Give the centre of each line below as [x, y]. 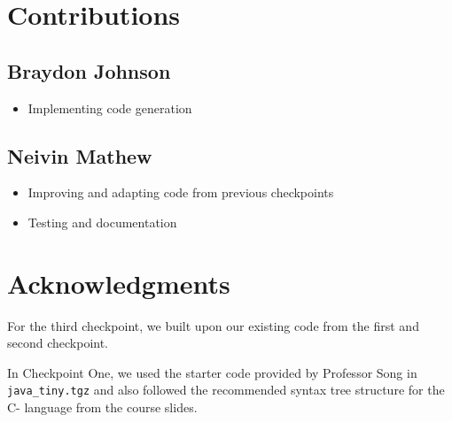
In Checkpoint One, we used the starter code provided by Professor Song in [212, 372]
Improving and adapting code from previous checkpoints [181, 192]
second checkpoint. [58, 343]
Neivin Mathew [80, 155]
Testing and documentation [102, 222]
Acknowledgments [119, 283]
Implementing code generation [110, 107]
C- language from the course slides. [102, 407]
